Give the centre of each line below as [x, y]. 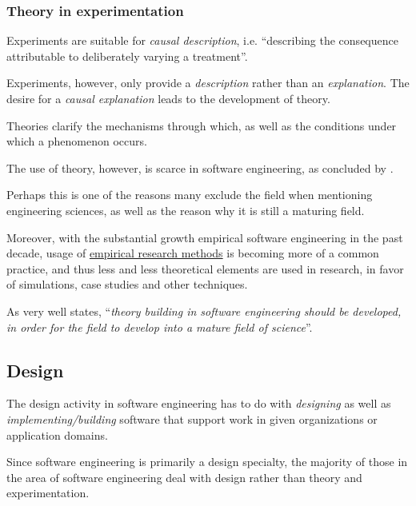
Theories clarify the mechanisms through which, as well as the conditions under [202, 125]
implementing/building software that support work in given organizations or [192, 418]
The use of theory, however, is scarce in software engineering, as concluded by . [200, 167]
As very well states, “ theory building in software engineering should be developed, [204, 311]
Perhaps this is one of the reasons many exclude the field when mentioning [190, 195]
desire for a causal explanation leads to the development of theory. [168, 98]
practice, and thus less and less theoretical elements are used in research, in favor [205, 268]
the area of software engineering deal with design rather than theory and [184, 477]
